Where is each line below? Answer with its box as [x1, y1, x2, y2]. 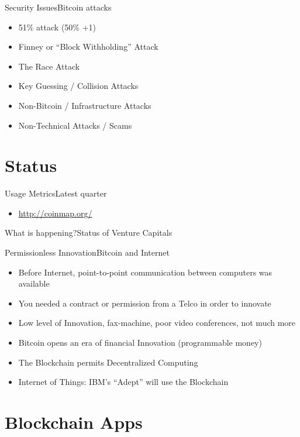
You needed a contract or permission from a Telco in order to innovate [18, 297, 271, 309]
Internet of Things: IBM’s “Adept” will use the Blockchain [18, 376, 229, 388]
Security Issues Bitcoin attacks [5, 1, 112, 13]
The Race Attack [18, 60, 80, 72]
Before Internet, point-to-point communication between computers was [18, 266, 273, 278]
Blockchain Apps [5, 410, 143, 433]
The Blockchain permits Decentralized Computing [18, 356, 198, 368]
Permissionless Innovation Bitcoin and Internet [5, 246, 170, 259]
